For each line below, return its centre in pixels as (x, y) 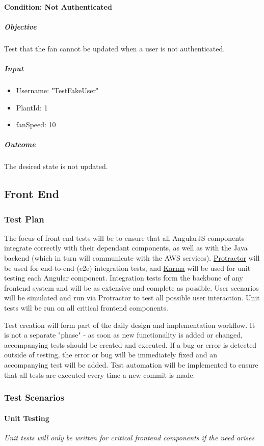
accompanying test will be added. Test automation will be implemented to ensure (131, 364)
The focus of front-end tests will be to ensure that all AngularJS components (124, 238)
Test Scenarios (34, 397)
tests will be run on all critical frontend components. (86, 308)
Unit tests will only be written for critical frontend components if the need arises (129, 437)
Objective (20, 26)
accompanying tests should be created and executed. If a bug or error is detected (130, 344)
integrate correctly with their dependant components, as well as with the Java (126, 248)
